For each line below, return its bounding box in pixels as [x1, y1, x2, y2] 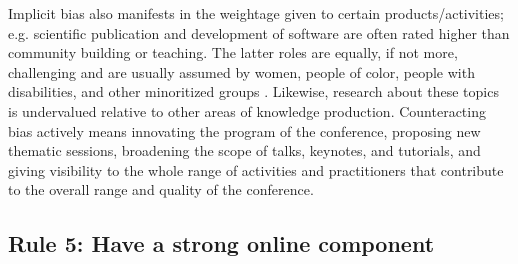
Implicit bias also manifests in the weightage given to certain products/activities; [8, 3, 504, 23]
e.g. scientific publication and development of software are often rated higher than [8, 22, 510, 43]
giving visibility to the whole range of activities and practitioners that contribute [8, 159, 504, 180]
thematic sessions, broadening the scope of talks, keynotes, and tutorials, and [8, 140, 481, 161]
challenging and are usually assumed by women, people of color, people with [8, 61, 475, 82]
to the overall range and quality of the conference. [8, 179, 314, 200]
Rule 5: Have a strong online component [8, 228, 435, 259]
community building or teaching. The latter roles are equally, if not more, [8, 42, 458, 63]
